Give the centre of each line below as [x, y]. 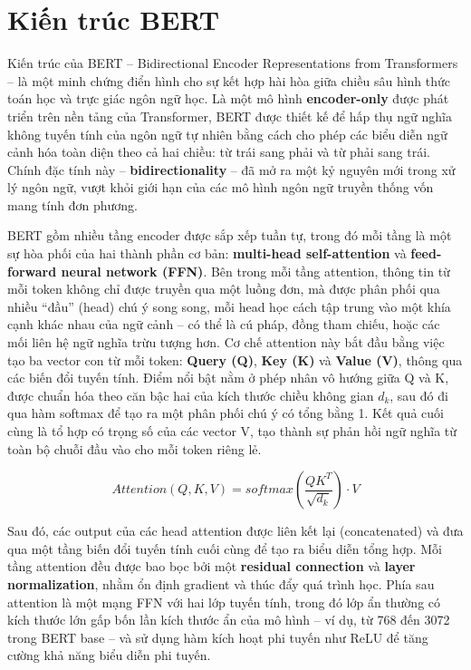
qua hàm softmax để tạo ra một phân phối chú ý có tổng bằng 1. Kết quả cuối [226, 413]
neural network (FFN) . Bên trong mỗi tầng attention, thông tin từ [255, 271]
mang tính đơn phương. [72, 204]
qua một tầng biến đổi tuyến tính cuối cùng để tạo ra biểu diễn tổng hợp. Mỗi [225, 548]
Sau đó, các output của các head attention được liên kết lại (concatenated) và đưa [235, 531]
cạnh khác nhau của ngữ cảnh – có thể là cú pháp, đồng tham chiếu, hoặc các [224, 324]
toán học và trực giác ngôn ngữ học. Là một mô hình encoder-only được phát [228, 98]
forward [32, 271]
